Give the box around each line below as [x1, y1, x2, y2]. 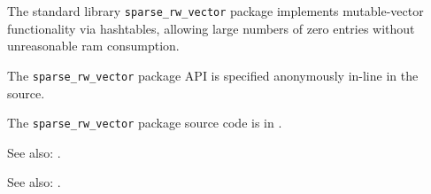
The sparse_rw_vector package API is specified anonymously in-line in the [7, 66, 419, 84]
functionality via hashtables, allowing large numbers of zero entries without [7, 19, 415, 37]
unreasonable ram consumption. [7, 36, 180, 55]
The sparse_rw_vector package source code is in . [7, 113, 282, 132]
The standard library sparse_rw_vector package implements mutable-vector [7, 2, 424, 19]
